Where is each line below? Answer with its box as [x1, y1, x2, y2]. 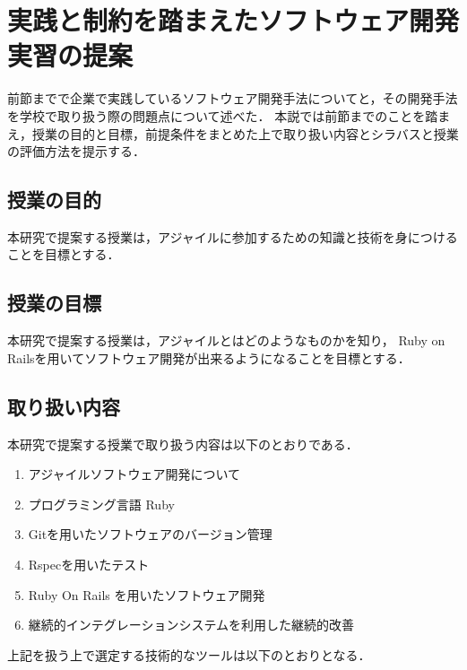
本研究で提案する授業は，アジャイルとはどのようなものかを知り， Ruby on [7, 331, 445, 350]
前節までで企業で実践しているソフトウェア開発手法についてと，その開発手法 [7, 89, 458, 108]
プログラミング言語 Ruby [28, 494, 175, 513]
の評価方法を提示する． [7, 142, 145, 161]
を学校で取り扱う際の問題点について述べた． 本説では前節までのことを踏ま [7, 106, 451, 125]
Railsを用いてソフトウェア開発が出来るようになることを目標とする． [7, 348, 411, 367]
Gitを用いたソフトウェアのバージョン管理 [28, 525, 272, 544]
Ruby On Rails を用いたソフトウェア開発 [28, 585, 265, 604]
